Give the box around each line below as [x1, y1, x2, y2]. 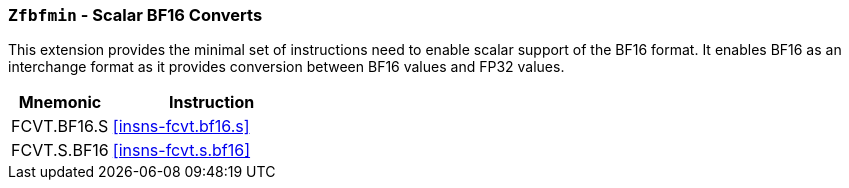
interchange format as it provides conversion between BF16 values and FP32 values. [8, 58, 565, 76]
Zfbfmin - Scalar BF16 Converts [8, 5, 263, 25]
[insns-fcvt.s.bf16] [112, 140, 251, 161]
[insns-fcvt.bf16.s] [112, 116, 250, 137]
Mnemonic [18, 92, 102, 113]
